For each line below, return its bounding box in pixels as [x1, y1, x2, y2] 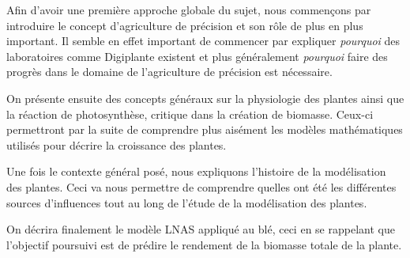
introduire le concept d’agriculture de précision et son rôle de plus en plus [6, 17, 363, 33]
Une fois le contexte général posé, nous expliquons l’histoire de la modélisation [6, 163, 386, 180]
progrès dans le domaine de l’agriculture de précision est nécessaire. [6, 63, 333, 80]
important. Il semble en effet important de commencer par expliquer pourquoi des [6, 32, 401, 49]
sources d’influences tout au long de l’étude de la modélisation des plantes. [6, 194, 367, 211]
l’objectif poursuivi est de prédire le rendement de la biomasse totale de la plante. [6, 236, 402, 252]
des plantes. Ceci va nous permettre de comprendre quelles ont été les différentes [6, 178, 397, 195]
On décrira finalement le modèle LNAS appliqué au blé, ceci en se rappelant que [6, 221, 395, 237]
